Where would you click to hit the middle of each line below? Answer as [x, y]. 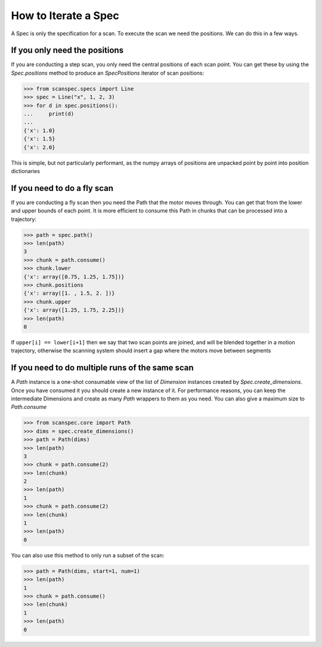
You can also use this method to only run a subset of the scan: [88, 555]
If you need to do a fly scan [62, 188]
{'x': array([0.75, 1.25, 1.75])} [74, 277]
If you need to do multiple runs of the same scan [102, 368]
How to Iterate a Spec [65, 16]
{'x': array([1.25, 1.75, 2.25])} [74, 310]
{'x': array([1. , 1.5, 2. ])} [69, 293]
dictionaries [25, 171]
